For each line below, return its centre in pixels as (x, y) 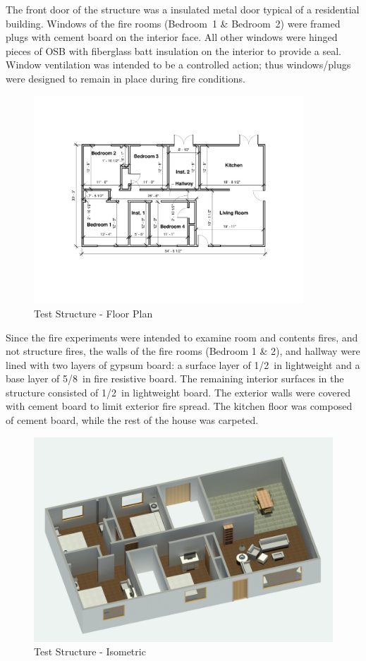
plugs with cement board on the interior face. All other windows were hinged (172, 37)
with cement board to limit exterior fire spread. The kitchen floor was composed (179, 406)
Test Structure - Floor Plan (93, 313)
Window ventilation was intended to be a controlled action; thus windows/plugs (178, 65)
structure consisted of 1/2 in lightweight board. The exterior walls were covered (178, 392)
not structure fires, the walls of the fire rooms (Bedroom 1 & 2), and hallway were (183, 351)
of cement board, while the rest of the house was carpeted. (132, 420)
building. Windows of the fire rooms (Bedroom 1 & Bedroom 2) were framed (173, 23)
